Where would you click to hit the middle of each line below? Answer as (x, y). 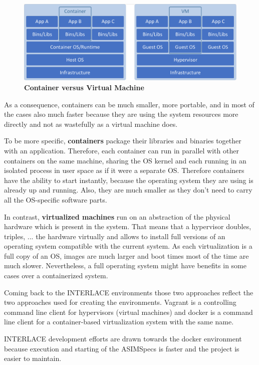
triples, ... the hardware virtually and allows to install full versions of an (115, 236)
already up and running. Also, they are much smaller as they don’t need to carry (128, 190)
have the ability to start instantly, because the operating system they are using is (129, 180)
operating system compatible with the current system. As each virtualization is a (128, 246)
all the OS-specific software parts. (56, 199)
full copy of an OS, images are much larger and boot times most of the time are (126, 255)
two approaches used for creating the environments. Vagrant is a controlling (120, 302)
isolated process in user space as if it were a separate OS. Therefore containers (124, 170)
